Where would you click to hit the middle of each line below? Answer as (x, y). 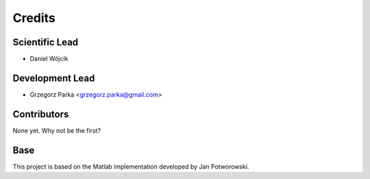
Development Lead (54, 78)
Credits (34, 18)
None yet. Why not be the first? (57, 130)
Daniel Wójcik (49, 59)
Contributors (41, 114)
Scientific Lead (46, 42)
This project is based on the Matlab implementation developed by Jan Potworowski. (131, 166)
